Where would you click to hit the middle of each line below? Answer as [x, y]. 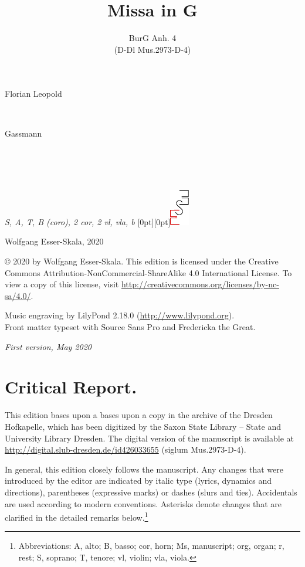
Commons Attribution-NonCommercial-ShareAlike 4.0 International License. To [148, 272]
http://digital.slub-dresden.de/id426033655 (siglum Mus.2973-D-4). [126, 449]
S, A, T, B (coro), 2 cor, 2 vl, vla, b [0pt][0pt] [88, 221]
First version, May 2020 [48, 346]
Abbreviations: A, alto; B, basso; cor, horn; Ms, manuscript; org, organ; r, [151, 546]
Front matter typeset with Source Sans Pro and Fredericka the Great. [130, 327]
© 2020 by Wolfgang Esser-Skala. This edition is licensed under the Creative [142, 261]
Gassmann [23, 133]
